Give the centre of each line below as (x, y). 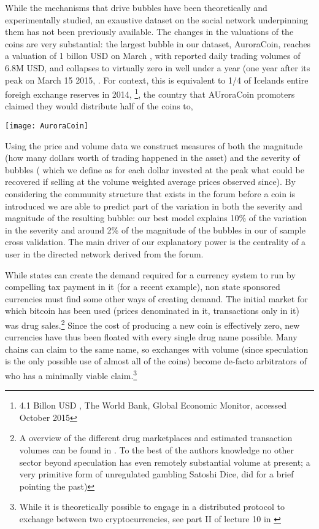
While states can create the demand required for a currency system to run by (150, 274)
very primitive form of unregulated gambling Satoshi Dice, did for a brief (156, 474)
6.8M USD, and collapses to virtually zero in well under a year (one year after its (158, 67)
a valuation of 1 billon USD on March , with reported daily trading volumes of (153, 56)
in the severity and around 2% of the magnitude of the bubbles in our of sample (155, 229)
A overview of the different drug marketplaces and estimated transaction (156, 438)
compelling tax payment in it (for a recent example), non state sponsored (143, 287)
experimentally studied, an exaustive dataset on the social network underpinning (156, 19)
